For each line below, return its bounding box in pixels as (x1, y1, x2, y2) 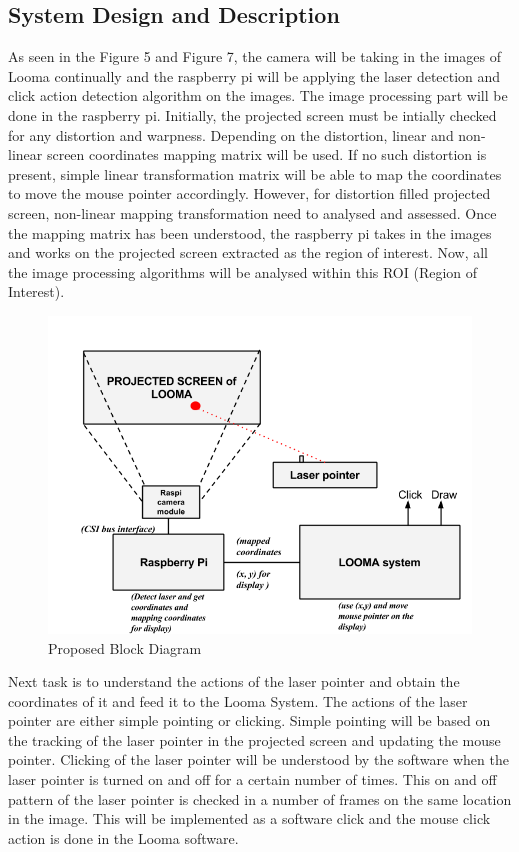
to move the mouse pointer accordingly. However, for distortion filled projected (8, 183, 491, 204)
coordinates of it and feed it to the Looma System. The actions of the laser (8, 690, 468, 711)
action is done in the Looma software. (8, 827, 239, 848)
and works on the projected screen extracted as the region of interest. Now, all (8, 242, 489, 263)
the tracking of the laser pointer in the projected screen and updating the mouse (8, 729, 501, 750)
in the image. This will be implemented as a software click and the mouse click (8, 808, 491, 829)
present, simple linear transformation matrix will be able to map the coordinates (8, 163, 502, 184)
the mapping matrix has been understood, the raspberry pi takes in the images (8, 222, 492, 243)
